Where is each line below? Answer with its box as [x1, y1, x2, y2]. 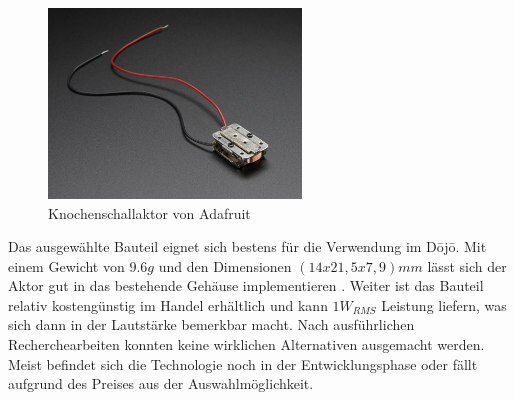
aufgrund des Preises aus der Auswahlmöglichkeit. [8, 373, 314, 394]
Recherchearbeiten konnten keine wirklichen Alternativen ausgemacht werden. [8, 334, 485, 355]
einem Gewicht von [8, 255, 125, 276]
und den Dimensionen [158, 255, 292, 276]
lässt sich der [427, 255, 507, 276]
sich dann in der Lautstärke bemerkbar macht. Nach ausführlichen [8, 314, 415, 335]
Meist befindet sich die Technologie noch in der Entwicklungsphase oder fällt [8, 353, 478, 374]
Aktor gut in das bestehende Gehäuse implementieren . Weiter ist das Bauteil [8, 275, 484, 296]
